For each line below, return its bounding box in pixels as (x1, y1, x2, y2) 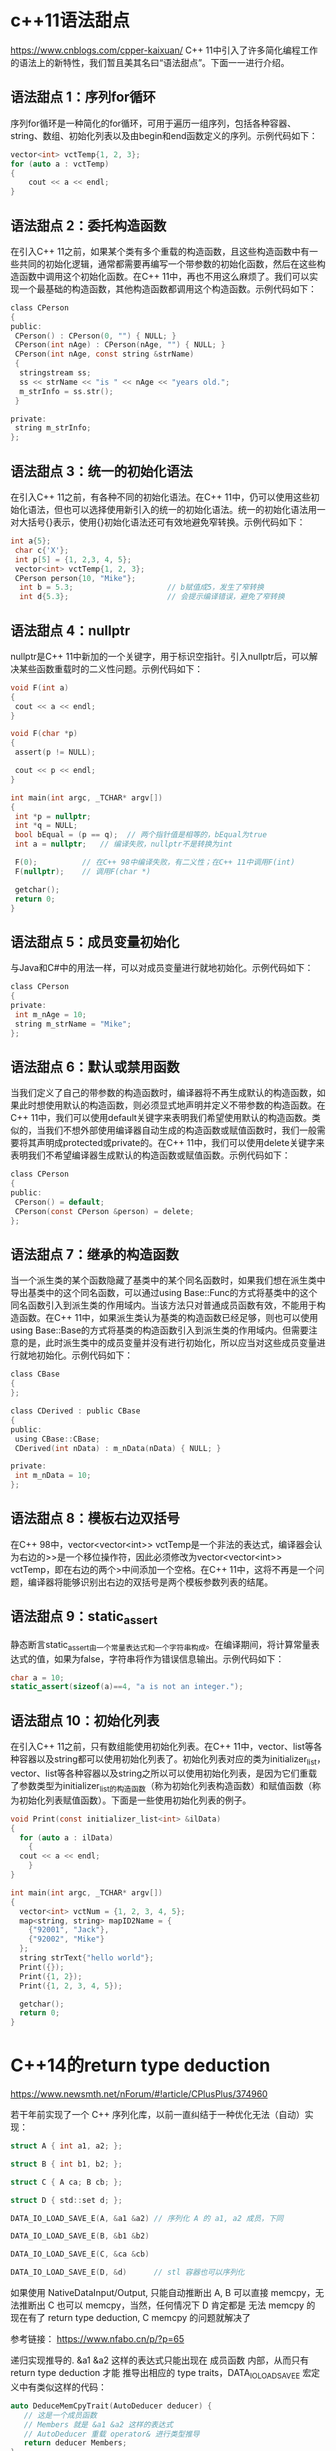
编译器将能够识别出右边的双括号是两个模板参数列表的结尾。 (27, 1576, 273, 1588)
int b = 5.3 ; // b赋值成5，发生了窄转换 (19, 582, 265, 593)
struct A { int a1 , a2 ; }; (10, 2141, 123, 2151)
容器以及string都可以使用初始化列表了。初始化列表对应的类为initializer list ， (18, 1753, 326, 1767)
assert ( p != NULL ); (14, 747, 97, 758)
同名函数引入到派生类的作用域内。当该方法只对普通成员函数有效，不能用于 (10, 1299, 317, 1311)
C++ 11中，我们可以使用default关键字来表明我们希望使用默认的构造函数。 (10, 1112, 313, 1124)
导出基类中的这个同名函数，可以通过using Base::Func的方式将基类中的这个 (10, 1287, 318, 1299)
